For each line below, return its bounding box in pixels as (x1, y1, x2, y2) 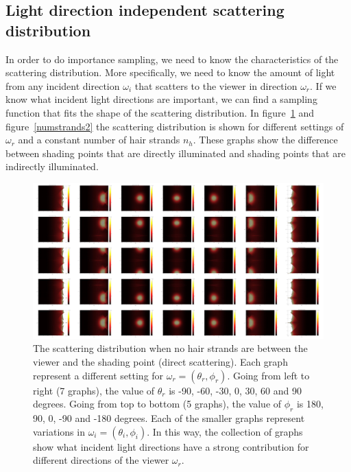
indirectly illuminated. (5, 159, 99, 174)
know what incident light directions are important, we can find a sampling (5, 92, 317, 106)
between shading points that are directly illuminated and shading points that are (5, 145, 346, 160)
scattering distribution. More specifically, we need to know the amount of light (5, 65, 335, 80)
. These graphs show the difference (193, 132, 338, 147)
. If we (310, 78, 337, 93)
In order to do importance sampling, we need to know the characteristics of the (5, 51, 339, 66)
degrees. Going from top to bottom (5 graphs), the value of (33, 397, 282, 411)
